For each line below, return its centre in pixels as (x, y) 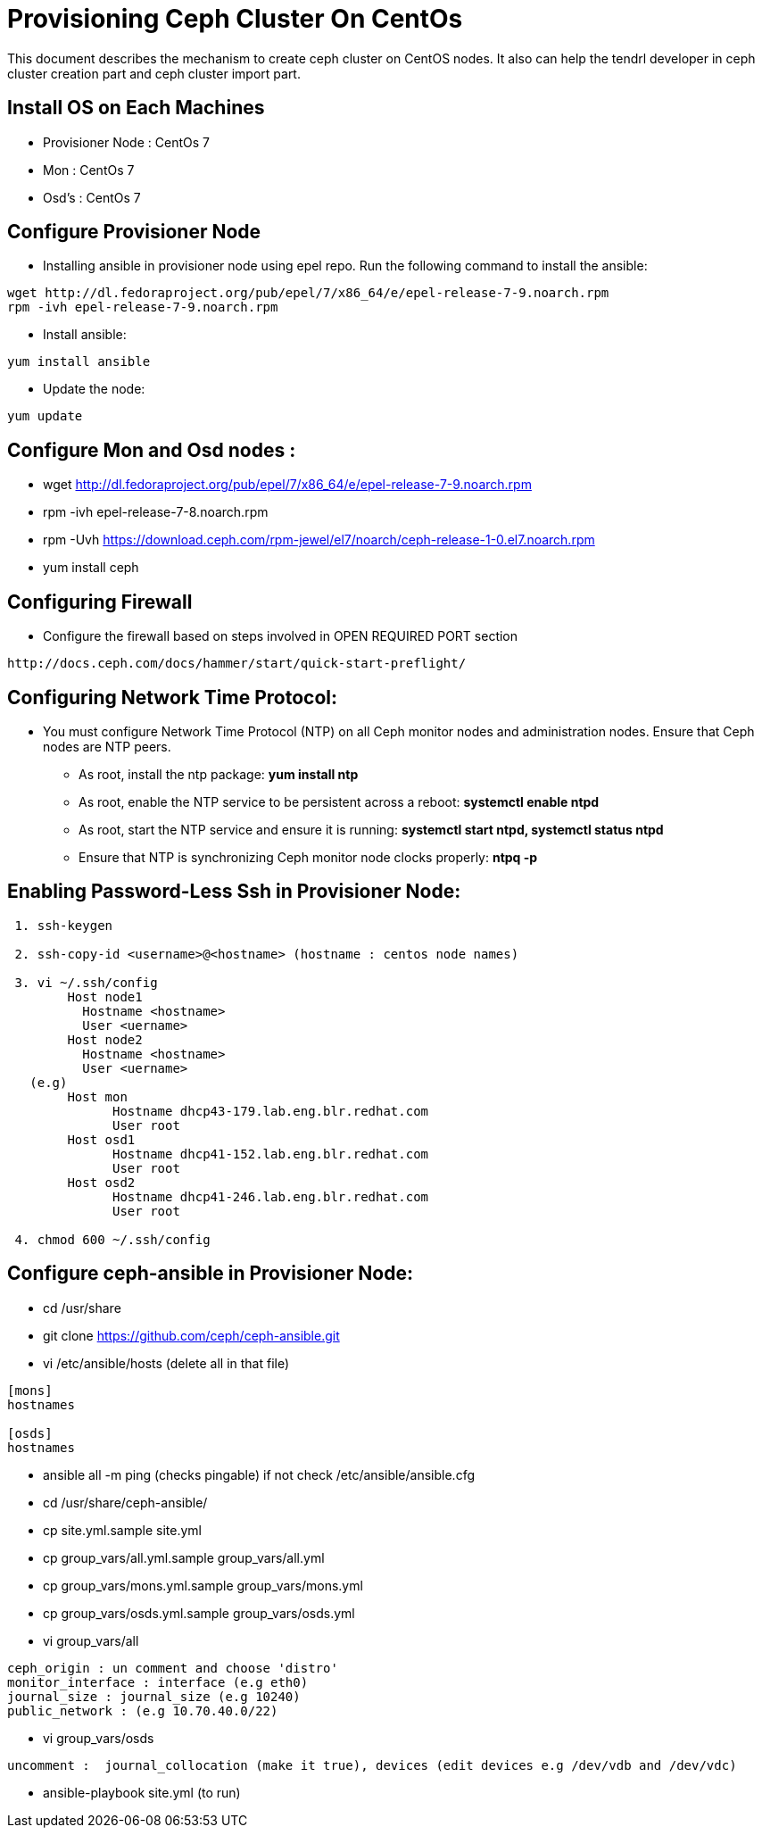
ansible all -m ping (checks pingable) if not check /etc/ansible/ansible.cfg (259, 1474)
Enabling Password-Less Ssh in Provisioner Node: (234, 892)
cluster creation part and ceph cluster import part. (154, 73)
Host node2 (105, 1039)
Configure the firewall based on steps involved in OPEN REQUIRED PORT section (281, 636)
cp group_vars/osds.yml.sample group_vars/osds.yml (199, 1613)
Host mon (97, 1096)
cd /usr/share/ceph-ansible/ (125, 1502)
